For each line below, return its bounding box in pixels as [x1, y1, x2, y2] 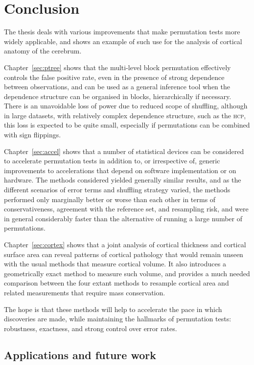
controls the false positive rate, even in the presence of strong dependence [4, 72, 225, 82]
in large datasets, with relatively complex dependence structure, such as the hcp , [4, 110, 246, 120]
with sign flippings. [4, 130, 61, 140]
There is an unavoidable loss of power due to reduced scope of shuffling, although [4, 101, 248, 111]
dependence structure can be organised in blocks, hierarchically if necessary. [4, 91, 231, 101]
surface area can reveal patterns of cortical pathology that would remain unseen [4, 249, 243, 259]
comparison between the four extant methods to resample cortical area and [4, 278, 229, 288]
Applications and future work [4, 347, 156, 362]
